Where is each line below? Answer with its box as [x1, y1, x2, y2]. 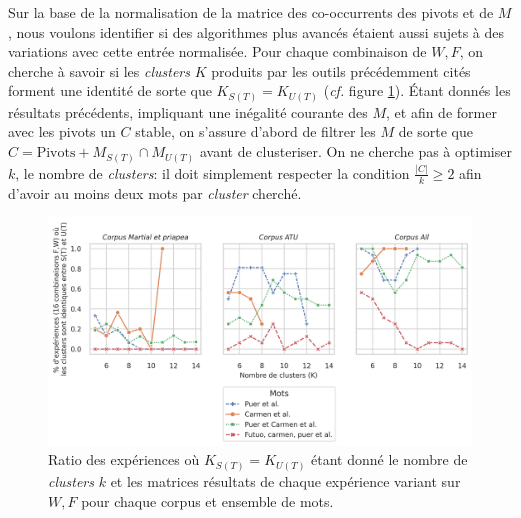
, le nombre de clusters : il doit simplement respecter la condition [15, 162, 410, 183]
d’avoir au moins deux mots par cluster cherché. [8, 182, 302, 203]
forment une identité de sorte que [8, 80, 212, 101]
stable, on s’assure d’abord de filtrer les [135, 121, 376, 142]
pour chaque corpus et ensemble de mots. [81, 490, 334, 511]
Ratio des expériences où [48, 449, 200, 470]
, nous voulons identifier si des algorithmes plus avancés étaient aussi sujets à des [8, 21, 505, 42]
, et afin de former [386, 101, 497, 122]
